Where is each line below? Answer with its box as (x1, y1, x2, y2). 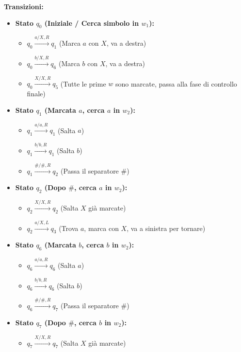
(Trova (59, 223, 79, 233)
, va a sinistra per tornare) (127, 223, 206, 233)
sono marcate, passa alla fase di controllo (115, 78, 237, 88)
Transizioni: (4, 1, 44, 11)
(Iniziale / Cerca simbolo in (44, 18, 139, 28)
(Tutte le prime (60, 78, 106, 88)
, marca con (84, 223, 119, 233)
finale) (27, 88, 46, 99)
